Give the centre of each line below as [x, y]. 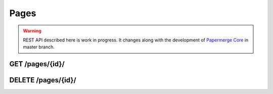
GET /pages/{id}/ [37, 64]
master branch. [39, 47]
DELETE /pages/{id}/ [43, 80]
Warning [32, 31]
